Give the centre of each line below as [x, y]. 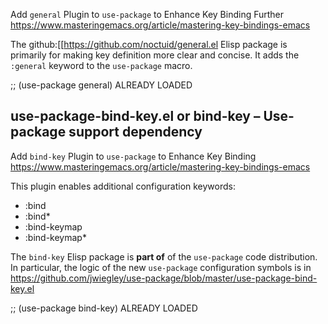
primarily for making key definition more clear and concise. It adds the [155, 55]
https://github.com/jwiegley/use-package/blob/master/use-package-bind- [164, 278]
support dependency [135, 132]
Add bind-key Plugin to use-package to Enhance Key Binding [133, 156]
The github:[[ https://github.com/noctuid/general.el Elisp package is [149, 44]
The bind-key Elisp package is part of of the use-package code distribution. [164, 256]
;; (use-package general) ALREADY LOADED [101, 85]
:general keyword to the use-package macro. [101, 65]
